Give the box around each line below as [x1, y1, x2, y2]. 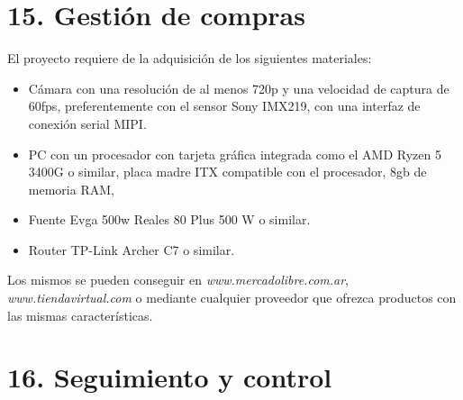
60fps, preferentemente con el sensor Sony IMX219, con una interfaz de [28, 96, 421, 115]
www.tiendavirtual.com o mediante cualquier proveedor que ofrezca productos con [7, 288, 457, 307]
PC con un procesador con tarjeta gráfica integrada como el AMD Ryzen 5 [28, 144, 441, 163]
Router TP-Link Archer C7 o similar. [28, 240, 235, 259]
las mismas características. [7, 305, 153, 324]
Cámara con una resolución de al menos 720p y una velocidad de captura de [28, 78, 449, 97]
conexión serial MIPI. [28, 114, 147, 132]
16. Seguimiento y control [7, 359, 332, 395]
